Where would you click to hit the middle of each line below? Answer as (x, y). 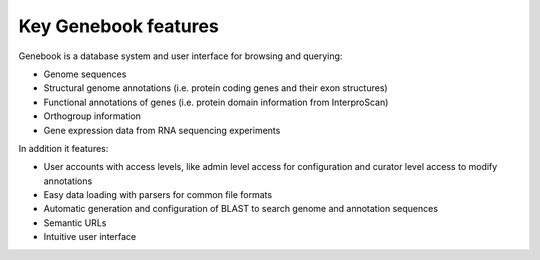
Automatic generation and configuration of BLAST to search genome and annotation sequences (241, 209)
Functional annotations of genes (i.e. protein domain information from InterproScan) (216, 102)
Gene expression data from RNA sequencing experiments (162, 130)
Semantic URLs (75, 222)
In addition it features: (63, 148)
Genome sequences (85, 74)
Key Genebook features (118, 26)
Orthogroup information (92, 116)
